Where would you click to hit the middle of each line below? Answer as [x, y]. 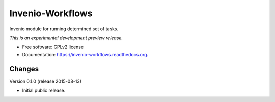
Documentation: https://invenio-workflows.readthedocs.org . [85, 54]
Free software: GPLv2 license [53, 47]
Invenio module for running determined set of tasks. [64, 29]
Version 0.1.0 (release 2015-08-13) [45, 81]
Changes [24, 69]
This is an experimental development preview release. [66, 38]
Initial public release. [44, 91]
